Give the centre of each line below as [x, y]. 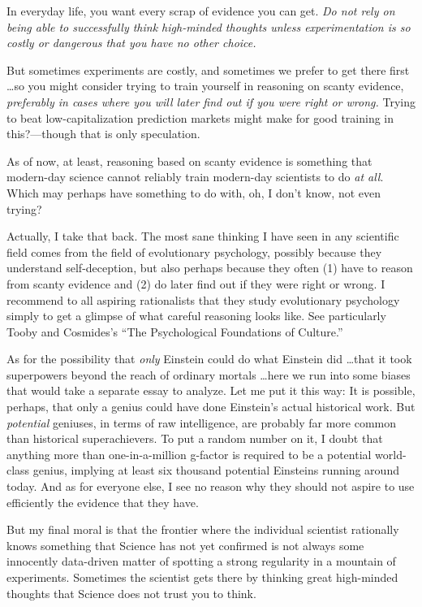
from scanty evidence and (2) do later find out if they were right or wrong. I [196, 283]
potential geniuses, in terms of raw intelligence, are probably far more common [202, 422]
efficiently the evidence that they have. [103, 502]
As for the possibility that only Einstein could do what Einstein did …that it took [209, 359]
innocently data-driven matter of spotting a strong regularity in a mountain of [201, 561]
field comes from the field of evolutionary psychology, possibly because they [194, 251]
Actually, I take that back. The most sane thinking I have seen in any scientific [203, 236]
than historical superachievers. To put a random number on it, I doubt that [195, 438]
